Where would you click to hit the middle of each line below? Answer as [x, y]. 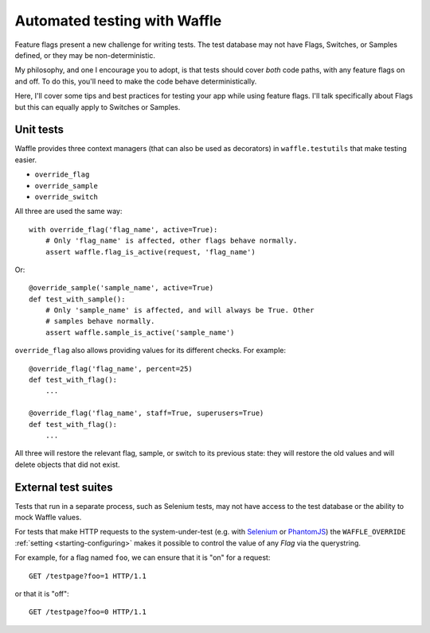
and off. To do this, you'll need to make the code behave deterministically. [136, 81]
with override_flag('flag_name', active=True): [123, 229]
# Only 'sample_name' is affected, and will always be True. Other [180, 311]
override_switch [66, 196]
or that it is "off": [42, 594]
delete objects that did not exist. [67, 464]
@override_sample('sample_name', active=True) [121, 288]
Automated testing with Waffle [118, 21]
